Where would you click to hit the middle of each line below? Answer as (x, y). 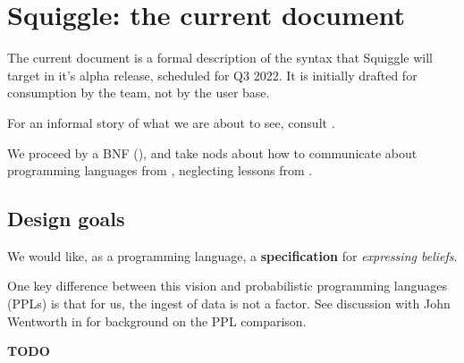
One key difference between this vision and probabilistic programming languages (228, 286)
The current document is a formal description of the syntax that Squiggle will (220, 58)
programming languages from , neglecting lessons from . (160, 170)
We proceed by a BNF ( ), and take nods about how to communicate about (212, 152)
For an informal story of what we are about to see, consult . (171, 122)
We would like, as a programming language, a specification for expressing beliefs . (232, 255)
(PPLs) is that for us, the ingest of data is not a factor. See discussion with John (229, 304)
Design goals (66, 219)
